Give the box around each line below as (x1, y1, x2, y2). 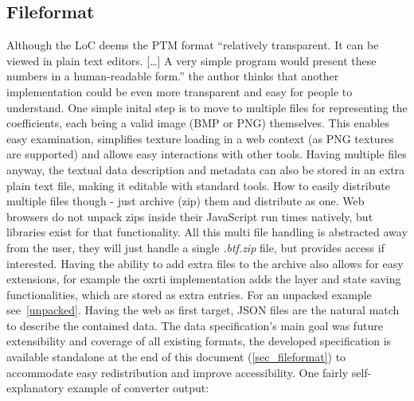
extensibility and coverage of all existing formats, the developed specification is (6, 333, 392, 349)
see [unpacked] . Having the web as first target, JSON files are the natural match (6, 302, 400, 318)
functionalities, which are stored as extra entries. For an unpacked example (6, 286, 372, 302)
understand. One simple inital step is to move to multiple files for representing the (6, 99, 408, 115)
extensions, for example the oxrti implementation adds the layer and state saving (6, 271, 401, 287)
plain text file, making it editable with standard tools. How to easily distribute (6, 177, 390, 193)
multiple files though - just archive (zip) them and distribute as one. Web (6, 193, 365, 209)
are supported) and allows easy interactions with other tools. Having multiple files (6, 146, 407, 162)
